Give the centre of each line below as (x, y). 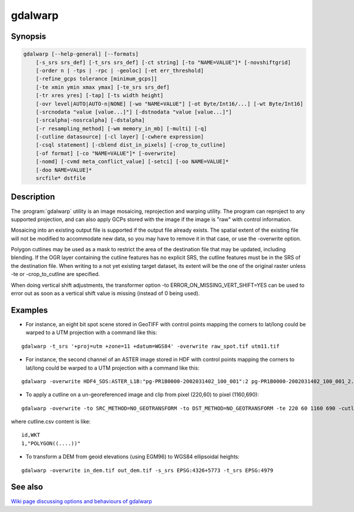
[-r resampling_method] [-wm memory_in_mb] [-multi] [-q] (121, 128)
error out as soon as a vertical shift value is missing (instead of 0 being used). (105, 293)
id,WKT (31, 435)
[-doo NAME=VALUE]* (64, 170)
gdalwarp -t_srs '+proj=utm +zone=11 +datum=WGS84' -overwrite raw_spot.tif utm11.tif (150, 346)
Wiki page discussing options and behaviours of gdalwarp (82, 501)
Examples (29, 310)
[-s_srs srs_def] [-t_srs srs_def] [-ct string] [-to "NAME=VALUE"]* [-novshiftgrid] (163, 62)
